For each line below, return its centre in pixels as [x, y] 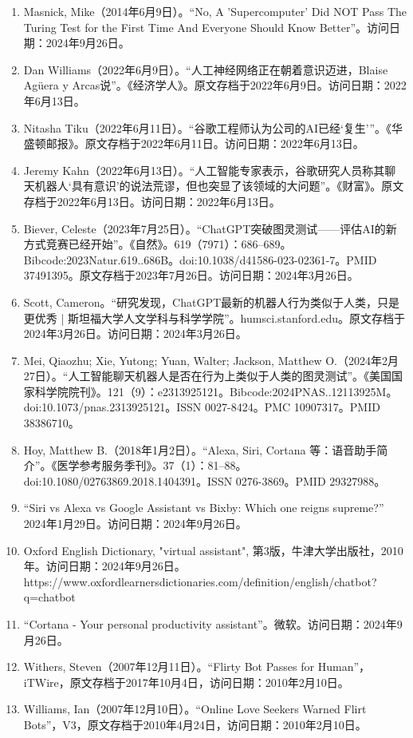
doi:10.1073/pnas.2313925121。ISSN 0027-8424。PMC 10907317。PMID [202, 407]
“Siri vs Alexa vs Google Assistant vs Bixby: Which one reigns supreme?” [204, 508]
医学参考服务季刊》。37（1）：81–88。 [152, 465]
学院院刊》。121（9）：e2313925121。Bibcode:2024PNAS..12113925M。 [222, 391]
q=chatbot [49, 597]
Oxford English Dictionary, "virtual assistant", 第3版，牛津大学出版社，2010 [213, 550]
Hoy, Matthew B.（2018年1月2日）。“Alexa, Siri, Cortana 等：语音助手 [200, 449]
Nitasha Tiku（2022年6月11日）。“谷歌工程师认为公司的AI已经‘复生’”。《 [208, 127]
